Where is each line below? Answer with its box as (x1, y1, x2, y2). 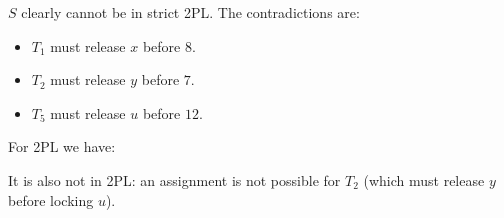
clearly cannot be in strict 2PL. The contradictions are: (21, 2, 360, 22)
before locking (8, 189, 94, 210)
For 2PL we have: (8, 136, 116, 157)
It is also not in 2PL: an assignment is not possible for (8, 169, 341, 190)
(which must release (363, 169, 485, 190)
